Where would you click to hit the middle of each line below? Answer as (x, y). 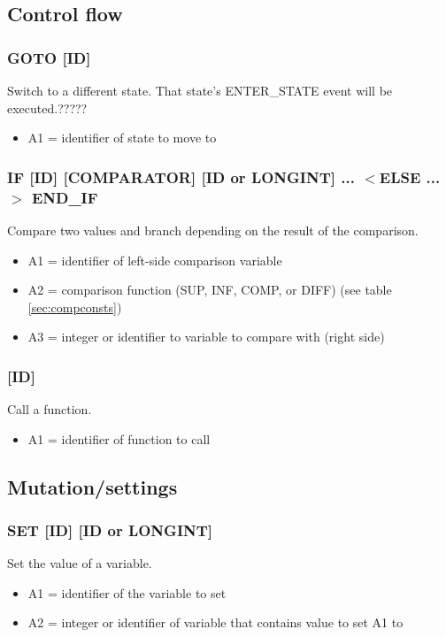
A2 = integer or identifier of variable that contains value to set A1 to (215, 622)
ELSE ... (410, 177)
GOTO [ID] (49, 57)
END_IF (65, 197)
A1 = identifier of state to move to (122, 138)
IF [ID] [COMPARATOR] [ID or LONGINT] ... (181, 177)
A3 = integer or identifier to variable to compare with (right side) (206, 337)
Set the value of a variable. (80, 563)
